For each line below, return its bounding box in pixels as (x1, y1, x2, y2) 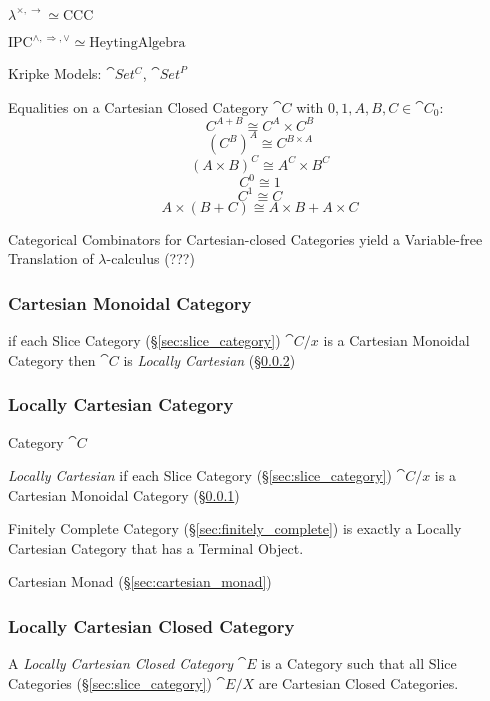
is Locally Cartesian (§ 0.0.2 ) (123, 349, 296, 370)
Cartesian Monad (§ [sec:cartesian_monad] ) (8, 571, 272, 592)
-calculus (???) (106, 248, 195, 269)
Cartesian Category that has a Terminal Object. (8, 537, 304, 558)
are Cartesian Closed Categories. (258, 672, 459, 693)
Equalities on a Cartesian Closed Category (8, 96, 269, 117)
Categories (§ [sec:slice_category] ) (8, 672, 212, 693)
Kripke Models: (8, 63, 102, 83)
